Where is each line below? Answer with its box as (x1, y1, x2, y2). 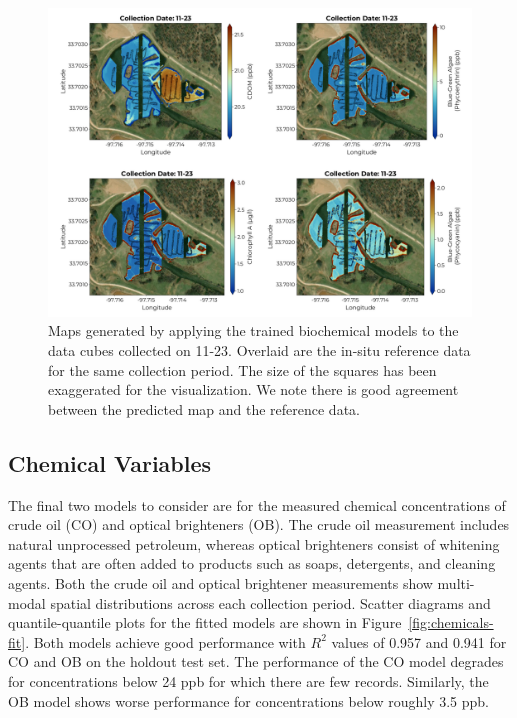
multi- (437, 573, 475, 594)
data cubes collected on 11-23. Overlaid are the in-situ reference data (48, 340, 471, 361)
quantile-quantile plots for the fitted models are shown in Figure (8, 612, 402, 633)
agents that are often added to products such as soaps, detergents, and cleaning (8, 553, 496, 574)
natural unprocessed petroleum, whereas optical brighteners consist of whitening (8, 533, 500, 554)
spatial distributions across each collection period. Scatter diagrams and (50, 592, 491, 613)
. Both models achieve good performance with (25, 631, 306, 652)
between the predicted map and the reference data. (48, 398, 360, 419)
